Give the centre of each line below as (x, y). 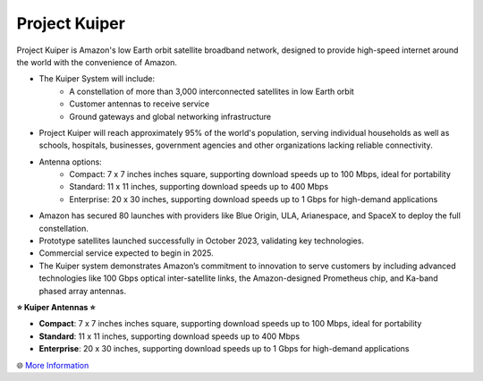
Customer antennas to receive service (140, 104)
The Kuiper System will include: (97, 79)
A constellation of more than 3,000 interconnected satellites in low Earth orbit (212, 91)
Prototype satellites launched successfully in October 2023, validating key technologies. (201, 241)
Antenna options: (70, 162)
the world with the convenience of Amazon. (97, 62)
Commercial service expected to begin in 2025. (126, 253)
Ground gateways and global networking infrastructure (170, 116)
